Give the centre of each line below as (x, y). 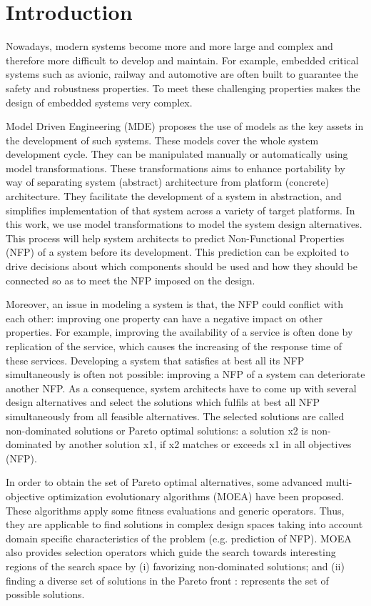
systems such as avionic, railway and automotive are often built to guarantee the (182, 74)
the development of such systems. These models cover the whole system (162, 140)
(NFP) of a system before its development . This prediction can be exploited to (178, 252)
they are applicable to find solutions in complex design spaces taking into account (184, 524)
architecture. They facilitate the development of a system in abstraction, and (174, 196)
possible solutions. (45, 594)
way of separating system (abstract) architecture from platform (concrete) (168, 182)
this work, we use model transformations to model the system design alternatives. (184, 224)
